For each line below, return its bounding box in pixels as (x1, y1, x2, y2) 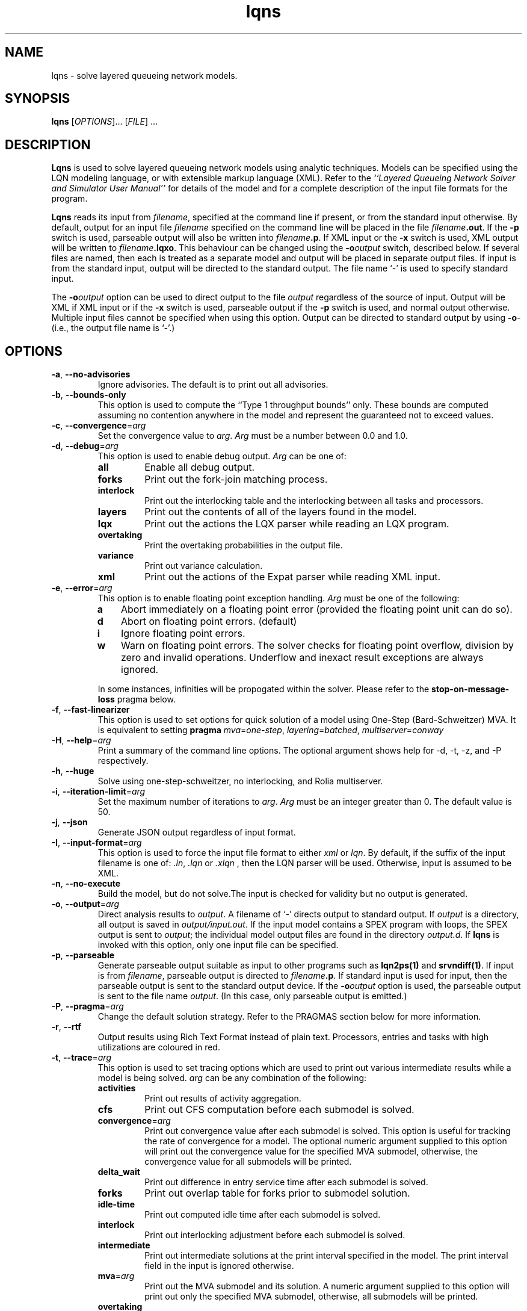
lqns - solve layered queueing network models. (51, 70, 238, 81)
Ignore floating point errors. (121, 627, 245, 640)
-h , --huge (51, 766, 94, 776)
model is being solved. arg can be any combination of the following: (97, 1073, 367, 1083)
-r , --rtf (51, 1021, 81, 1032)
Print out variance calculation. (144, 560, 263, 571)
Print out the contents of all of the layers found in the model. (144, 506, 417, 518)
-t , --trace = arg (51, 1052, 112, 1063)
